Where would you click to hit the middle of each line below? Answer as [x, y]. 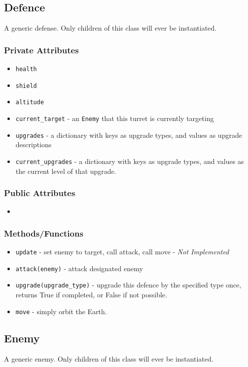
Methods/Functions [44, 233]
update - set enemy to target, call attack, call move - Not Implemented [122, 252]
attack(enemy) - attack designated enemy [79, 268]
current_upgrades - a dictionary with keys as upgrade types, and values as [130, 161]
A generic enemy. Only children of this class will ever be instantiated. [109, 358]
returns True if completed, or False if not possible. [91, 295]
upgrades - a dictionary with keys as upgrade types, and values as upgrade [129, 135]
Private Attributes [41, 50]
